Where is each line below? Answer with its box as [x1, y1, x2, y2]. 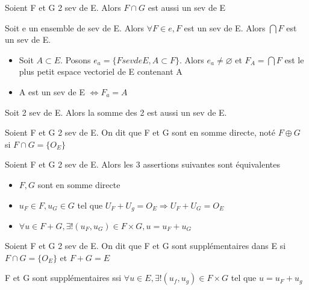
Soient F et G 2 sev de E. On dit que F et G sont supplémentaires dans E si [5, 239, 286, 251]
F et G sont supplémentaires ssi [5, 271, 122, 284]
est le [284, 53, 304, 66]
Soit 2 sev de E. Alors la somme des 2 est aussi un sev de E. [5, 106, 227, 118]
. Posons [60, 53, 91, 66]
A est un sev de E [19, 85, 86, 98]
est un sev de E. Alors [184, 21, 266, 34]
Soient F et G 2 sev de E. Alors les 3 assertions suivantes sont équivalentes [5, 158, 281, 171]
